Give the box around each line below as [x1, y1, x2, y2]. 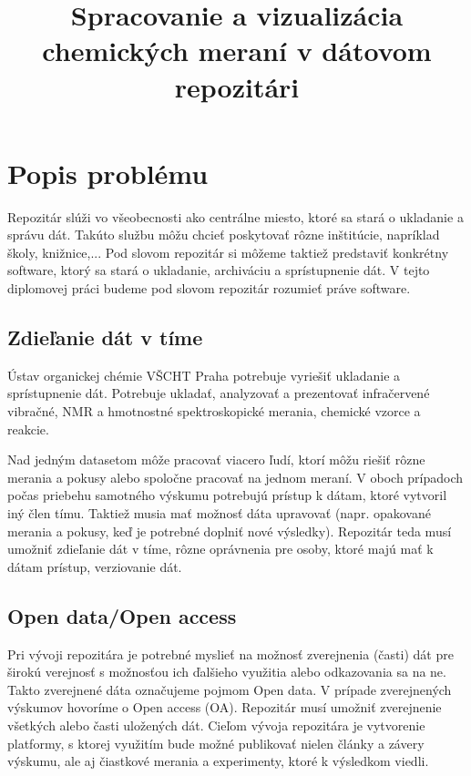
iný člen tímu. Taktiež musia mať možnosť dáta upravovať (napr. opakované [7, 504, 431, 523]
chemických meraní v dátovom [42, 32, 432, 69]
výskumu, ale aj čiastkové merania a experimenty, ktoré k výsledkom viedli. [7, 751, 429, 771]
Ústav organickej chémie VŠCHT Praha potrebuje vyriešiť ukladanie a [7, 365, 401, 384]
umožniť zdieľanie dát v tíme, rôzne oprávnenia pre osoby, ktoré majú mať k [7, 539, 434, 558]
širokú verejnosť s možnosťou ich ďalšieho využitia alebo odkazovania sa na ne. [7, 662, 446, 681]
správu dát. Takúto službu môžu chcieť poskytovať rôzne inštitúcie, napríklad [7, 225, 440, 244]
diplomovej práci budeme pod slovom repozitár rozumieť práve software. [7, 279, 411, 298]
